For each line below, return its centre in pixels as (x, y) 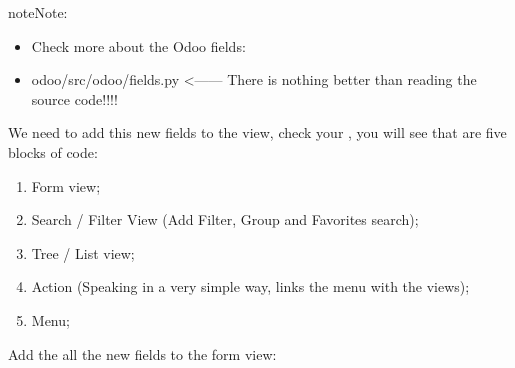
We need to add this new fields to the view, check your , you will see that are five (257, 132)
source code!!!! (74, 98)
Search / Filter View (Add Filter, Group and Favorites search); (225, 219)
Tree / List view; (83, 252)
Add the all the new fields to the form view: (142, 353)
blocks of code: (53, 151)
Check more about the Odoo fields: (138, 45)
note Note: (38, 12)
